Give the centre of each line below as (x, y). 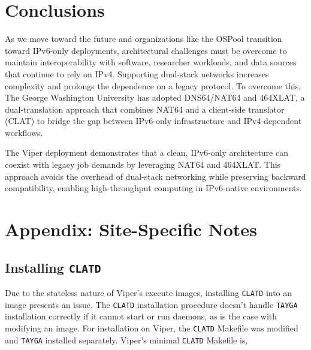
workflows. (24, 132)
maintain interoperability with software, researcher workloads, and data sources (151, 62)
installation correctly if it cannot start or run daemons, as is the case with (141, 316)
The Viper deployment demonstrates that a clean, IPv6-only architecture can (147, 153)
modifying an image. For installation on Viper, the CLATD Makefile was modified (152, 328)
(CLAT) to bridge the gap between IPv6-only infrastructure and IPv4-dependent (153, 121)
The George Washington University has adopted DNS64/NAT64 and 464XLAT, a (155, 97)
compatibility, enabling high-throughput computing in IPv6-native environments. (153, 188)
